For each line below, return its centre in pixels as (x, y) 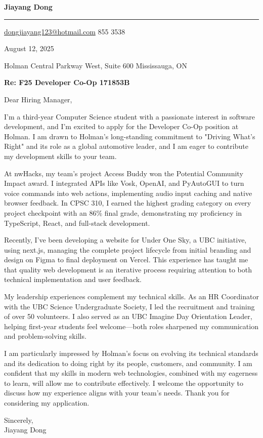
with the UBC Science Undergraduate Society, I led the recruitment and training (129, 306)
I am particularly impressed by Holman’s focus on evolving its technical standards (131, 353)
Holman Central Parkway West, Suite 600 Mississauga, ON (96, 65)
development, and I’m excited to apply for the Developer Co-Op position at (121, 126)
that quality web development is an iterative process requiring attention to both (128, 269)
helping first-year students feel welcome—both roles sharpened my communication (131, 326)
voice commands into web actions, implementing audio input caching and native (128, 193)
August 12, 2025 (29, 48)
